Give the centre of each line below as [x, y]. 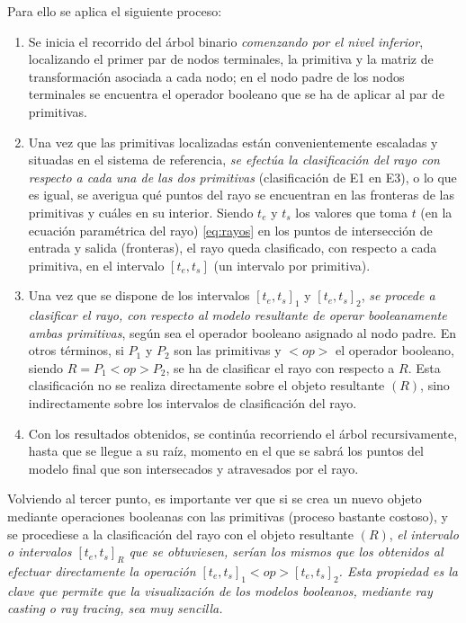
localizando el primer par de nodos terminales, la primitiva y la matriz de [231, 59]
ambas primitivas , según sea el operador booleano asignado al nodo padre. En [242, 332]
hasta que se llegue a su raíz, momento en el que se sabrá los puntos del [226, 451]
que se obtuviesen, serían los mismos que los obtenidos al [286, 552]
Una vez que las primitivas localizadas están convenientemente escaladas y [233, 142]
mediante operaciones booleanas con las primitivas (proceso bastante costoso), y [228, 516]
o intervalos [40, 552]
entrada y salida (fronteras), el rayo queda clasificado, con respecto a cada [233, 248]
